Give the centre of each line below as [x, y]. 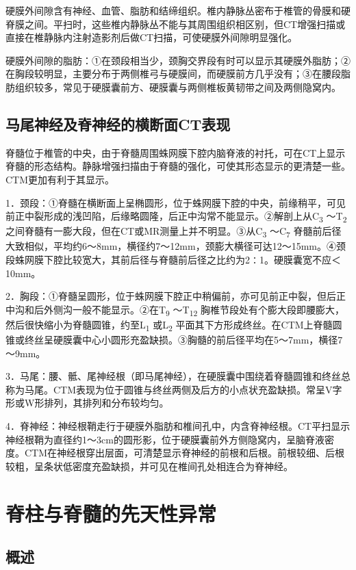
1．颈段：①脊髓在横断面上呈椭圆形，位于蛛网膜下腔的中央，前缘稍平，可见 [176, 202]
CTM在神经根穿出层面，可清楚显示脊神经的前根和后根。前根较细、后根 [185, 453]
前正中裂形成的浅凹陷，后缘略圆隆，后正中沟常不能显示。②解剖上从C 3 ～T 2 [176, 217]
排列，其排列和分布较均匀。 [106, 403]
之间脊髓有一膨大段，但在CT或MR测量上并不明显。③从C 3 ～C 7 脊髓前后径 [174, 232]
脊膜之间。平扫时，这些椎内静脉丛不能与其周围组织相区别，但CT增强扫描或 [176, 24]
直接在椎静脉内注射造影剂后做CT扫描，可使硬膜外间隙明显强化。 [152, 37]
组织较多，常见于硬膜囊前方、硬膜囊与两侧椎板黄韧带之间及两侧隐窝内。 [178, 87]
